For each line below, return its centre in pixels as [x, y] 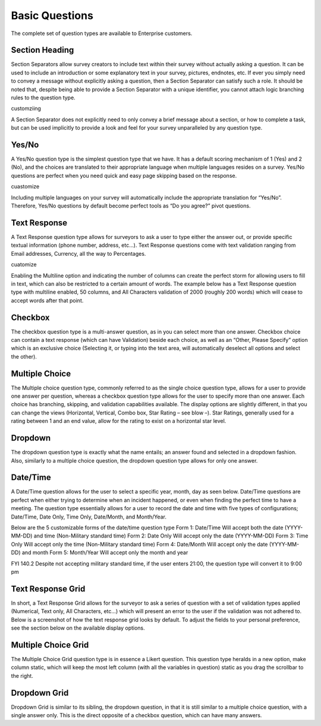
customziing [26, 109]
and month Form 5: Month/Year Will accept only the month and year [105, 552]
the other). [24, 356]
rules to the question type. [43, 98]
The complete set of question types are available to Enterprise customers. [102, 33]
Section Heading [43, 50]
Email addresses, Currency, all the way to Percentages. [78, 253]
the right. [22, 675]
